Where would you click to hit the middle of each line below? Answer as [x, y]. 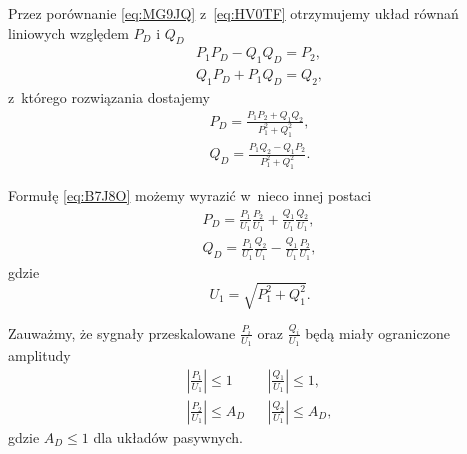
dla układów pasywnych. [168, 436]
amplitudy [39, 355]
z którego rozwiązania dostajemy [109, 97]
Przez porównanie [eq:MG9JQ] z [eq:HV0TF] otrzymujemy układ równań [233, 13]
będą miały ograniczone [377, 332]
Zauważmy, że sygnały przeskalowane [122, 332]
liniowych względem [68, 32]
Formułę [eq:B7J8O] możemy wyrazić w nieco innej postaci [190, 194]
